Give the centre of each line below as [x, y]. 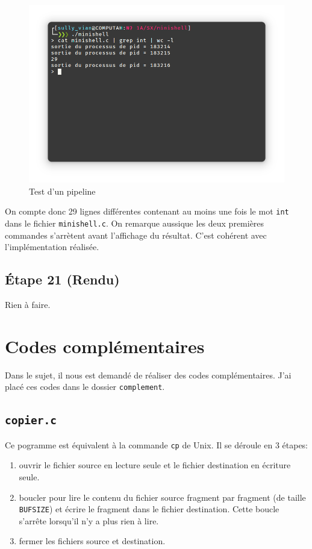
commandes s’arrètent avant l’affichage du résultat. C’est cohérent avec [136, 235]
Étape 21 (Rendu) [62, 279]
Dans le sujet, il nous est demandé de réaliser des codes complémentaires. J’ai [148, 375]
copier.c [31, 421]
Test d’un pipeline [62, 191]
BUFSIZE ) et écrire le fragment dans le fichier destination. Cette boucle [149, 509]
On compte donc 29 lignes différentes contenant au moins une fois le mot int [147, 211]
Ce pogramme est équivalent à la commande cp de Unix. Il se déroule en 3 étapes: [157, 444]
